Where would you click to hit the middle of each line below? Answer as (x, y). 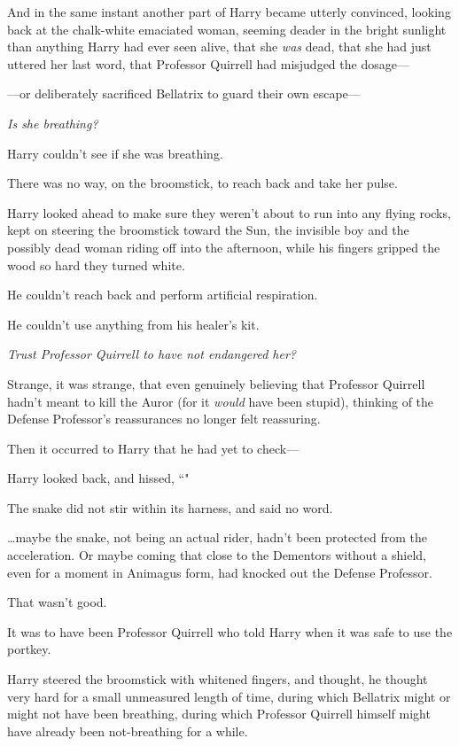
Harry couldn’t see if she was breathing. (115, 153)
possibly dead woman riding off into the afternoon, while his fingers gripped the (224, 247)
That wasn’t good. (57, 602)
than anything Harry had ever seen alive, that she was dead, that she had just (219, 47)
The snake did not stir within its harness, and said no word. (170, 507)
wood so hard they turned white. (96, 264)
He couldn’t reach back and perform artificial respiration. (163, 295)
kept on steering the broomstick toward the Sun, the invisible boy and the (208, 230)
